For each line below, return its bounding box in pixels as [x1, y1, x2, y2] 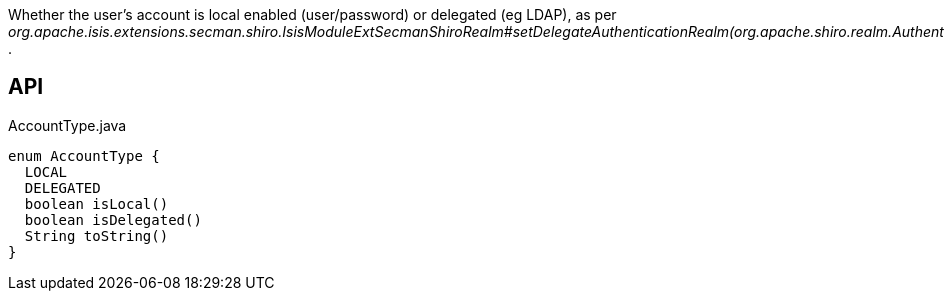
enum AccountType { [8, 147, 160, 164]
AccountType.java [8, 116, 127, 134]
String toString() [24, 227, 169, 244]
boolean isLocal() [24, 195, 169, 212]
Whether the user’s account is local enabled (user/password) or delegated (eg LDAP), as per [8, 6, 617, 23]
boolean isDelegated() [24, 211, 202, 228]
